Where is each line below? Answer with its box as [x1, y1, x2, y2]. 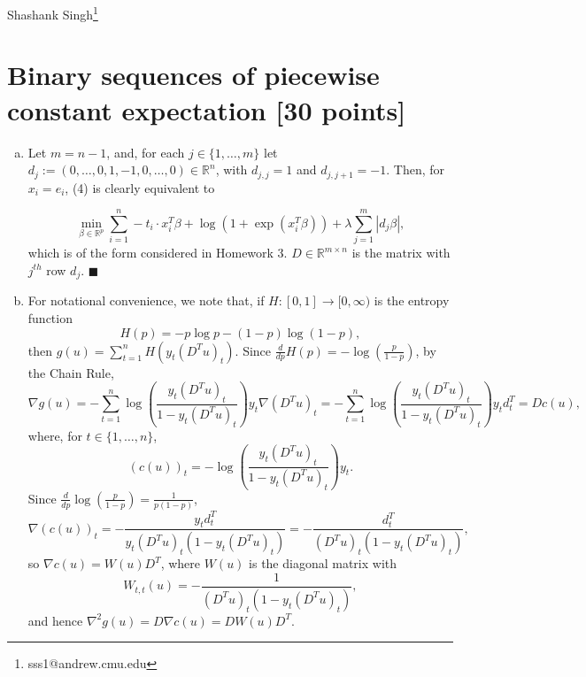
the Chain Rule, [27, 363, 114, 381]
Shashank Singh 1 [7, 3, 98, 23]
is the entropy [374, 291, 450, 310]
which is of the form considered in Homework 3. [27, 243, 288, 262]
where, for [27, 426, 82, 444]
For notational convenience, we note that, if [27, 291, 265, 310]
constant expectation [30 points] [7, 91, 406, 127]
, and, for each [106, 142, 185, 161]
